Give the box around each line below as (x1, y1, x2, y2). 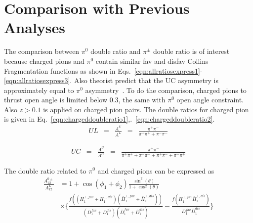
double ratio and (90, 46, 141, 56)
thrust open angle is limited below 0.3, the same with (4, 94, 166, 105)
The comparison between (4, 46, 80, 56)
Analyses (4, 17, 65, 38)
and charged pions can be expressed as (97, 165, 214, 176)
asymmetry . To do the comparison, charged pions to (85, 85, 247, 95)
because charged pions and (4, 55, 84, 66)
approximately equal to (4, 85, 74, 95)
